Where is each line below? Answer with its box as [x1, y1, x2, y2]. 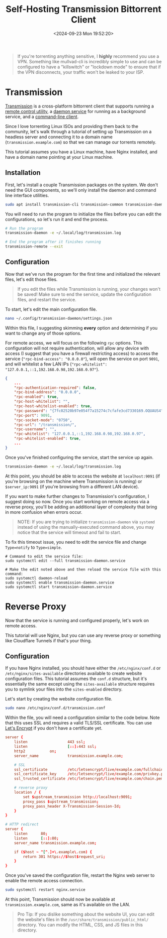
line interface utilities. [5, 192, 49, 198]
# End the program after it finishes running [5, 239, 101, 244]
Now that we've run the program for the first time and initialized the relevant [5, 271, 161, 277]
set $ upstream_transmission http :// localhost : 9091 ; [23, 794, 133, 800]
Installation [5, 168, 41, 177]
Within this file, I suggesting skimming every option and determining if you [5, 325, 158, 331]
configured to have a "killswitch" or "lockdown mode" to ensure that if [17, 64, 161, 70]
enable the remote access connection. [5, 878, 84, 884]
